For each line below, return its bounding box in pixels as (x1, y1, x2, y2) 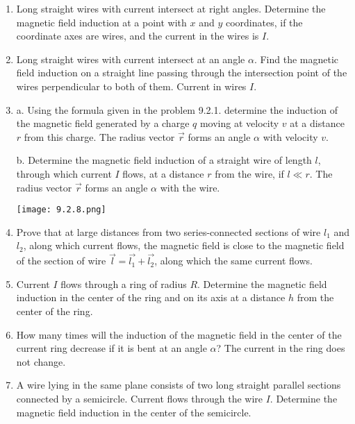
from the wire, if (215, 166, 284, 180)
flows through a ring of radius (60, 276, 187, 291)
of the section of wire (16, 253, 106, 268)
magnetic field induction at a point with (16, 15, 187, 29)
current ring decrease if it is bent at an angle (16, 341, 207, 355)
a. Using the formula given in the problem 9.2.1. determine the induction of (16, 102, 338, 117)
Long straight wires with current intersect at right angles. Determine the (16, 1, 326, 15)
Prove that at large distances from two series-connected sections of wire (16, 224, 321, 239)
